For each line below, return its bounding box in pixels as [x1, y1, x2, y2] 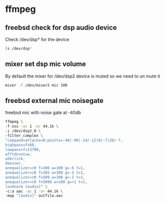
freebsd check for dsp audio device [5, 23, 117, 32]
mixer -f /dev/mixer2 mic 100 [5, 83, 68, 88]
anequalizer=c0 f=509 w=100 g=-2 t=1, [5, 175, 85, 180]
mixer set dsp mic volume [5, 60, 86, 68]
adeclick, [5, 156, 26, 161]
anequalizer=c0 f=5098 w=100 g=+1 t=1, [5, 179, 88, 185]
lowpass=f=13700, [5, 147, 41, 152]
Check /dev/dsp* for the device [5, 36, 69, 42]
